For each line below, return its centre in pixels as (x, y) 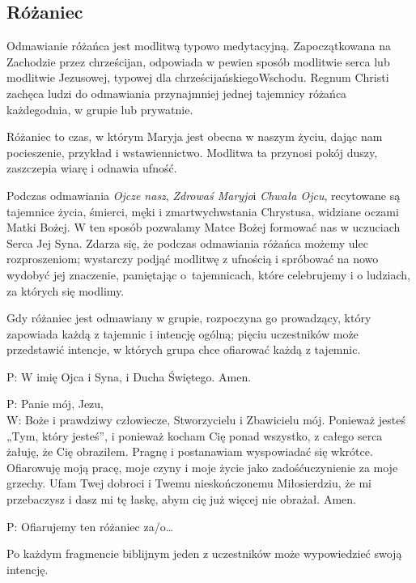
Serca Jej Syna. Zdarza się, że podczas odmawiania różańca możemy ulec (187, 243)
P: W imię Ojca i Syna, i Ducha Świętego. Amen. (129, 376)
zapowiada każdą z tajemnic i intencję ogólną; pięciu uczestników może (183, 333)
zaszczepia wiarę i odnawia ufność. (92, 168)
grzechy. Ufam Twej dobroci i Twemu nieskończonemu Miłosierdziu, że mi (189, 483)
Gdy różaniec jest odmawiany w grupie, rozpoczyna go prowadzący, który (189, 318)
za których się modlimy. (66, 290)
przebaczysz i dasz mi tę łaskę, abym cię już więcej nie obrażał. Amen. (181, 499)
